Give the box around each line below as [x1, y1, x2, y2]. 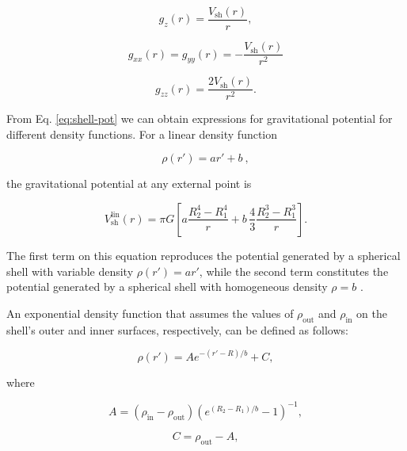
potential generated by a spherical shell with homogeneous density [6, 278, 328, 295]
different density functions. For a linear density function [6, 125, 278, 142]
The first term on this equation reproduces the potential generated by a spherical [6, 247, 401, 263]
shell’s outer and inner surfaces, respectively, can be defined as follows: [6, 321, 348, 338]
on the [356, 304, 387, 321]
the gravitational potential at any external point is [6, 175, 252, 192]
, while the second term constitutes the [199, 262, 389, 279]
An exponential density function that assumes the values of [6, 304, 294, 321]
